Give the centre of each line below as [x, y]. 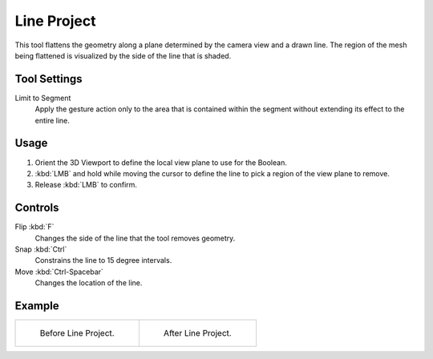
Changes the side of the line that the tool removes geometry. [135, 238]
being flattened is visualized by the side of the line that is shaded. [123, 55]
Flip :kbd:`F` [34, 227]
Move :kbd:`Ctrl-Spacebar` [59, 272]
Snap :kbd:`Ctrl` [41, 249]
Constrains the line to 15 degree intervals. [103, 260]
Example [37, 306]
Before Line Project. [77, 333]
